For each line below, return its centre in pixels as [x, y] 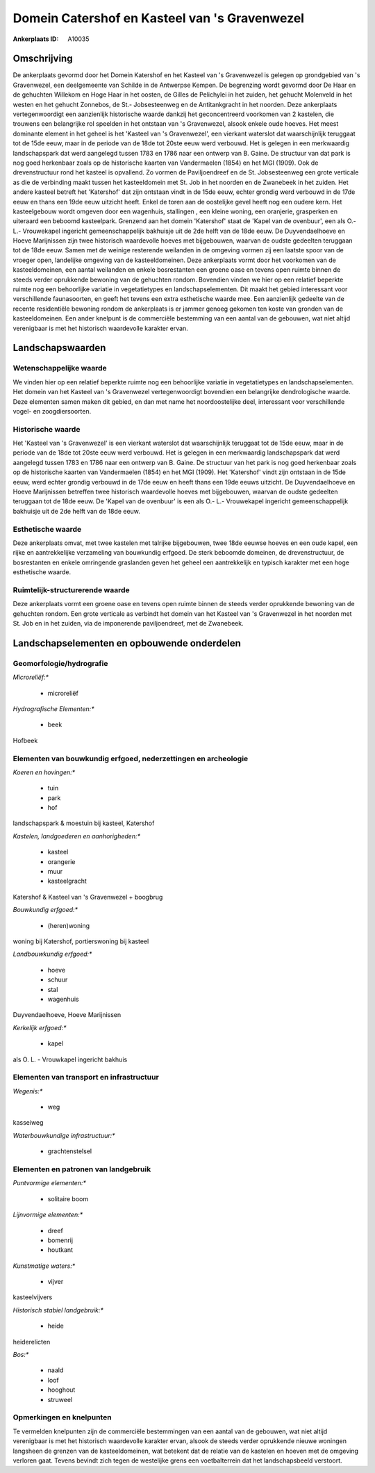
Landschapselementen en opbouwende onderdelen [127, 643]
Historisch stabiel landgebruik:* [58, 1310]
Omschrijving [43, 59]
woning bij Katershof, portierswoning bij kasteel [81, 941]
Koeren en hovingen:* [44, 772]
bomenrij [60, 1240]
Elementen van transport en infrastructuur [86, 1077]
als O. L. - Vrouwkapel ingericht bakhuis [70, 1059]
